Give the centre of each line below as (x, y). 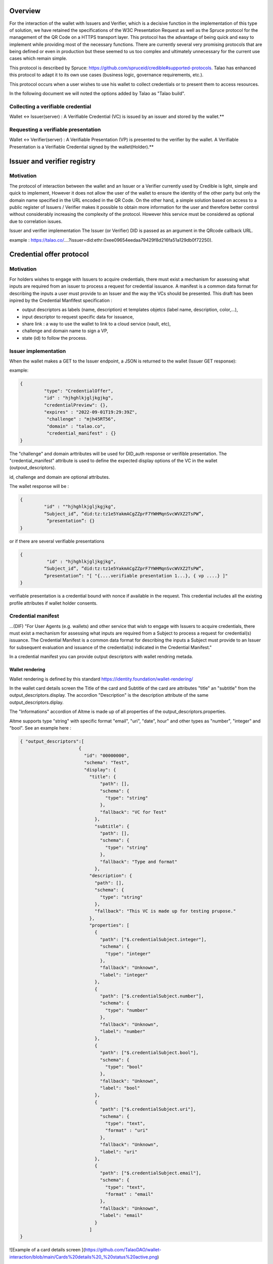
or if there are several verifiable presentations (57, 541)
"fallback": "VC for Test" (133, 812)
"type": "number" (127, 1010)
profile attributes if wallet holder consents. (54, 603)
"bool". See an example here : (40, 728)
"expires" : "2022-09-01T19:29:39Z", (90, 412)
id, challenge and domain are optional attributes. (60, 477)
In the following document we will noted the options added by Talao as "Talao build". (97, 94)
